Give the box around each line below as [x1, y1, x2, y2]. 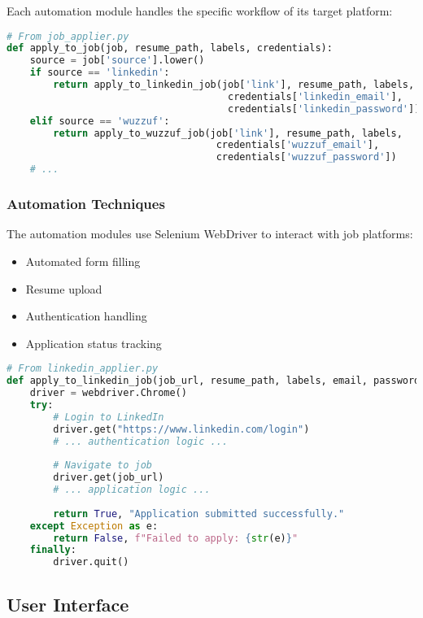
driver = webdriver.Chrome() [29, 387, 187, 399]
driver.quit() [53, 556, 129, 568]
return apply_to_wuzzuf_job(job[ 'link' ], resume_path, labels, [53, 127, 403, 139]
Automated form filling [25, 252, 141, 269]
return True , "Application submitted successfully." [53, 507, 345, 520]
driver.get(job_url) [53, 472, 164, 484]
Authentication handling [25, 307, 147, 324]
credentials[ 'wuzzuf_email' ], [216, 139, 380, 151]
